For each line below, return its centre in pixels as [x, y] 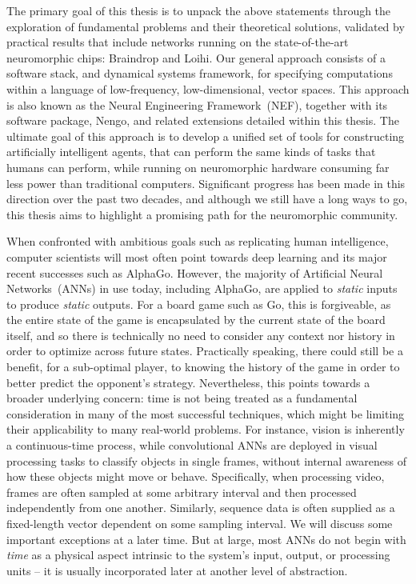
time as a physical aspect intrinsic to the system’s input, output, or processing [198, 555]
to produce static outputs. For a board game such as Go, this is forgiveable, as [199, 304]
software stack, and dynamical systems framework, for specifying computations [200, 73]
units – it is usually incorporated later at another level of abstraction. [177, 570]
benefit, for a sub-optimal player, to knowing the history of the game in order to [203, 367]
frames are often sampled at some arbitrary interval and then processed [182, 492]
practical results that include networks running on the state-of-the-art [178, 42]
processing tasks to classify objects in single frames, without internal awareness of [206, 460]
